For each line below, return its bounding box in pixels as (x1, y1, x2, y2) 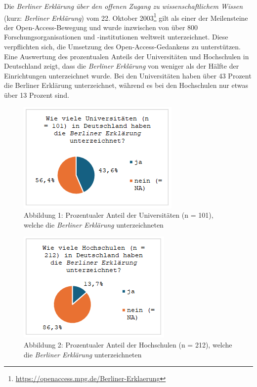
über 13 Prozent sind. (4, 90, 69, 100)
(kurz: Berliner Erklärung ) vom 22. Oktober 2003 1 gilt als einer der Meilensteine (4, 11, 248, 23)
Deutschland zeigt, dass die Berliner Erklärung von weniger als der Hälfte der (4, 61, 239, 71)
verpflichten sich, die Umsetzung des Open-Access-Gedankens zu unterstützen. (4, 41, 241, 52)
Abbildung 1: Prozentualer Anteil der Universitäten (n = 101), (24, 210, 214, 220)
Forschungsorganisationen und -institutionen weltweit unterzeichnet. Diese (4, 32, 228, 42)
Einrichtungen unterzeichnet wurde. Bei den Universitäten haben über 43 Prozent (4, 70, 252, 80)
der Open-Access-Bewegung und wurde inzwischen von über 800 (4, 22, 198, 32)
